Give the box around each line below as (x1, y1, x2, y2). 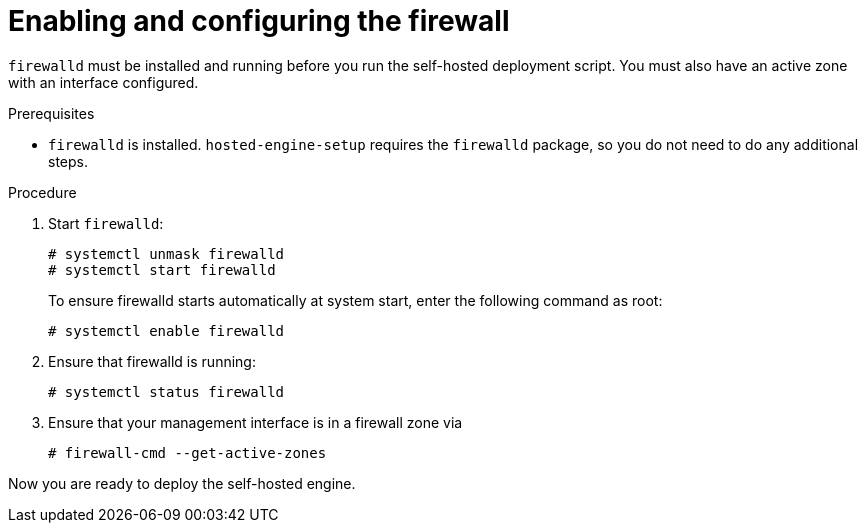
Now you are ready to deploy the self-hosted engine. (8, 474, 356, 492)
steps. (48, 152, 88, 170)
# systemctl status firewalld (48, 383, 285, 400)
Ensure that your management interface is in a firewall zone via (48, 413, 463, 431)
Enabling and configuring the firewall (8, 4, 510, 38)
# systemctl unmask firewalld (48, 245, 285, 262)
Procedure (8, 183, 77, 201)
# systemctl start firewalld (48, 261, 276, 278)
